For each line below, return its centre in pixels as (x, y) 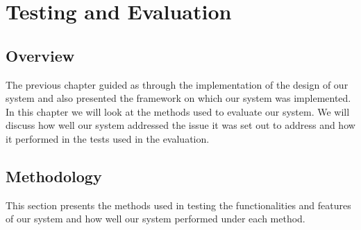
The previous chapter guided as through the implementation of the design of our (177, 84)
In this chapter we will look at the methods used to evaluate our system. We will (178, 111)
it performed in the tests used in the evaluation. (108, 138)
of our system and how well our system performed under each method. (156, 219)
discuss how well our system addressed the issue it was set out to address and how (180, 125)
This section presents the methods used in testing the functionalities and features (178, 205)
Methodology (54, 176)
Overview (40, 55)
